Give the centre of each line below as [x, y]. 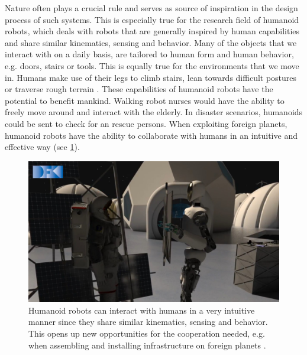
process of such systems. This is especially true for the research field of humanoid [152, 19]
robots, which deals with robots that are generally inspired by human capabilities [152, 31]
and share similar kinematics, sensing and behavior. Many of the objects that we [151, 42]
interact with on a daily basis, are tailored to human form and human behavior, [149, 54]
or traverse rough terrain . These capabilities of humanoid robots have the [139, 89]
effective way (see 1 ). [42, 147]
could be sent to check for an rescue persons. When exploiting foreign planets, [146, 123]
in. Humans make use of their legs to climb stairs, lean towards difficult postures [151, 77]
